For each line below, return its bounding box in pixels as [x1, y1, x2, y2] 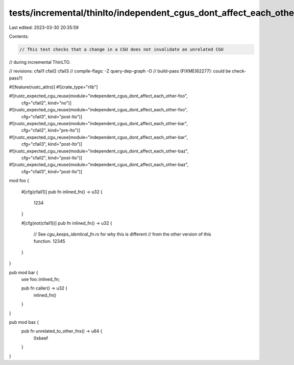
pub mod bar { [9, 269, 39, 275]
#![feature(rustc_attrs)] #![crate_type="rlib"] [9, 84, 98, 90]
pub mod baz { [9, 319, 39, 325]
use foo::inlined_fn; [21, 276, 60, 282]
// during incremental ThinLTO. [9, 59, 71, 65]
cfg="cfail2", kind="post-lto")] [21, 155, 83, 160]
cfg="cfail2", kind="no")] [21, 100, 72, 105]
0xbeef [33, 335, 49, 341]
